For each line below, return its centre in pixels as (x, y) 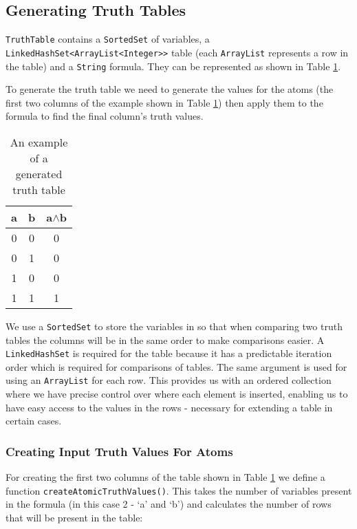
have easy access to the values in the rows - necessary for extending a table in (169, 407)
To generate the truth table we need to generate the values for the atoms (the (170, 89)
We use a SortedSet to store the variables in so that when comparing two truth (174, 326)
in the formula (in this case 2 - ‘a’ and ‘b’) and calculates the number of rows (169, 504)
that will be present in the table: (74, 517)
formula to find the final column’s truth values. (105, 116)
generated (39, 173)
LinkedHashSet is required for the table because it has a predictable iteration (169, 353)
